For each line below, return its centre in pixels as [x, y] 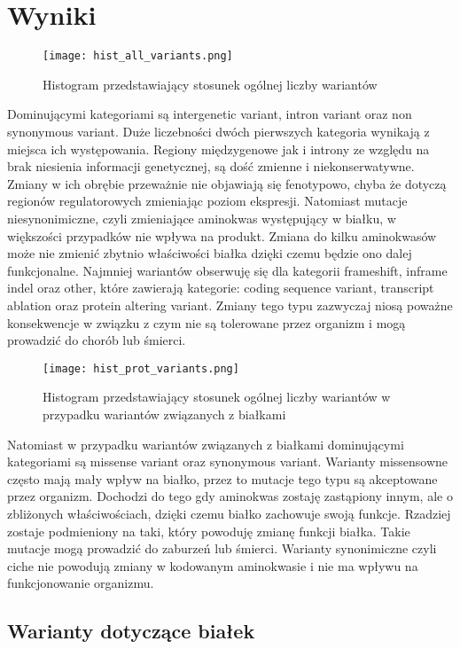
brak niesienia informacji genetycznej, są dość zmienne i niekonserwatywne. [211, 166]
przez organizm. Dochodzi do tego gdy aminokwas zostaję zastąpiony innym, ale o [230, 496]
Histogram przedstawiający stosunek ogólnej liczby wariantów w [217, 397]
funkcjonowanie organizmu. [81, 583]
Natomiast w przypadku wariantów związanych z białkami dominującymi [206, 444]
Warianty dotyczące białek [131, 631]
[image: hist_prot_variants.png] [141, 368]
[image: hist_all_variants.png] [138, 56]
